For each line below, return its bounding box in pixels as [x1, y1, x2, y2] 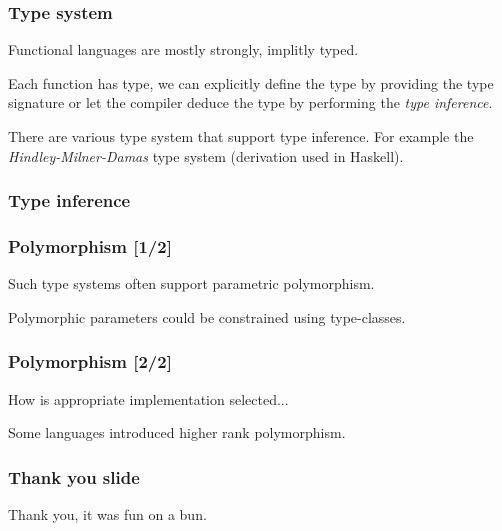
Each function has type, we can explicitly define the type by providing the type [8, 72, 494, 93]
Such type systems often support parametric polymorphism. [8, 273, 375, 294]
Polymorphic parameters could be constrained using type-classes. [8, 306, 406, 327]
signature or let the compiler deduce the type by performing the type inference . [8, 92, 493, 113]
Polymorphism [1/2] [8, 233, 172, 258]
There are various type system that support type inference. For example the [8, 126, 474, 146]
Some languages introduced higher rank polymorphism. [8, 422, 346, 443]
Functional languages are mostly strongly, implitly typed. [8, 39, 359, 60]
